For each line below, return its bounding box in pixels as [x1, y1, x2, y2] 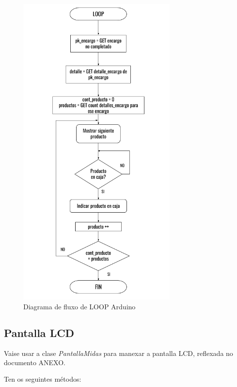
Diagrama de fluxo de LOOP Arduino [23, 301, 136, 311]
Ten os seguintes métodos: [4, 373, 81, 384]
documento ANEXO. [4, 357, 65, 368]
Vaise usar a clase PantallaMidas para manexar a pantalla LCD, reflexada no [4, 348, 233, 358]
